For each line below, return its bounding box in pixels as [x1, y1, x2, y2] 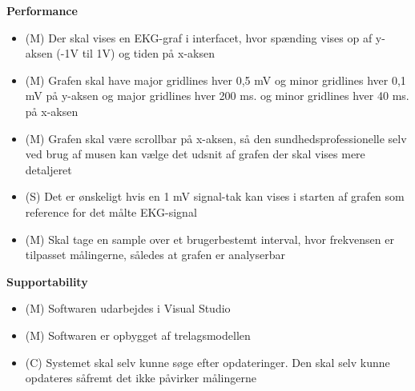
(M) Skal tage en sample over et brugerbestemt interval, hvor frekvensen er [25, 230, 394, 247]
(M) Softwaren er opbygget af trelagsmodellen [25, 326, 251, 343]
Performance [6, 2, 78, 18]
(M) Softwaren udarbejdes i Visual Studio [25, 300, 231, 317]
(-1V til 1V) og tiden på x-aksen [56, 45, 215, 62]
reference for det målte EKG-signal [25, 203, 197, 220]
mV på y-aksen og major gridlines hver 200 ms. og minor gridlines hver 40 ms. [25, 87, 409, 104]
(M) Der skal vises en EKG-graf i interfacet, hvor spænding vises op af [25, 29, 373, 46]
